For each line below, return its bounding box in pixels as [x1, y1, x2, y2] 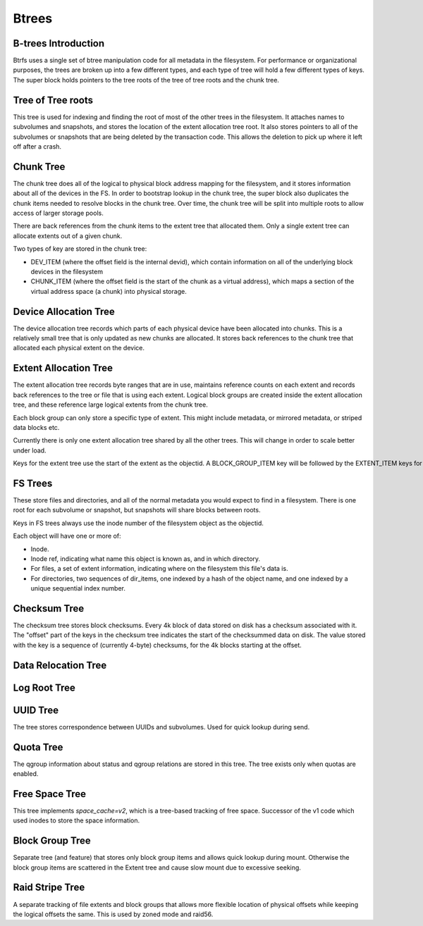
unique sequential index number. [30, 584, 126, 593]
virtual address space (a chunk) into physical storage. [30, 287, 187, 295]
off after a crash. [13, 142, 62, 151]
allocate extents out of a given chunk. [13, 231, 123, 240]
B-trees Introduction [13, 37, 105, 49]
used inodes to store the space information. [13, 816, 140, 825]
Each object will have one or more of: [13, 532, 121, 541]
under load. [13, 446, 47, 455]
